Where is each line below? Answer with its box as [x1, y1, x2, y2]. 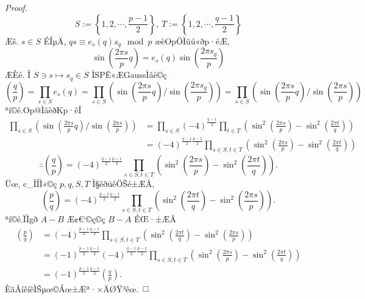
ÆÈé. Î [5, 68, 30, 81]
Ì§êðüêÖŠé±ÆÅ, [92, 177, 155, 190]
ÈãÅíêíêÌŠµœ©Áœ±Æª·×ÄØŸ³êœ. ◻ [5, 283, 149, 295]
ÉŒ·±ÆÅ [134, 213, 176, 225]
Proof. [5, 1, 27, 13]
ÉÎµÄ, [43, 34, 66, 47]
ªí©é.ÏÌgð [5, 213, 38, 225]
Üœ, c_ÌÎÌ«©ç [5, 177, 57, 190]
